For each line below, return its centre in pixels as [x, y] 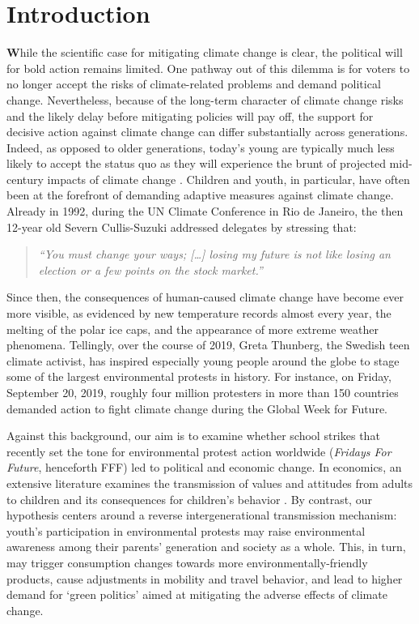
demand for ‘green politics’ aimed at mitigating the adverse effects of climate [197, 594]
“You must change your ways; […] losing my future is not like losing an [214, 254]
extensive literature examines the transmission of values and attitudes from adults [210, 483]
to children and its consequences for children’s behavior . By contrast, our [189, 499]
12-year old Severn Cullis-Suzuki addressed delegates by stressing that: [182, 227]
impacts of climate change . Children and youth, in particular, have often [229, 179]
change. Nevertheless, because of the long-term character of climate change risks [205, 99]
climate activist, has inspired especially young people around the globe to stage [203, 360]
